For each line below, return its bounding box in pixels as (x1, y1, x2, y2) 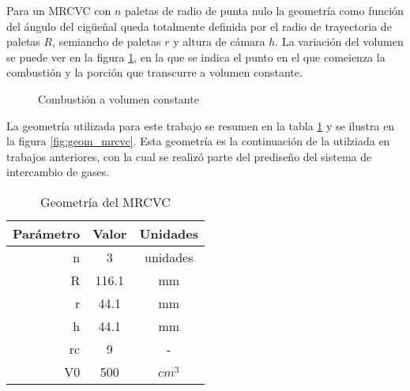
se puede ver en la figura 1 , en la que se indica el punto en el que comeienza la (6, 48, 386, 65)
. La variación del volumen (275, 33, 404, 50)
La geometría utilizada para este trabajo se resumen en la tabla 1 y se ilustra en (6, 117, 395, 133)
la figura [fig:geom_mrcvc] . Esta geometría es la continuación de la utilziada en (6, 133, 390, 149)
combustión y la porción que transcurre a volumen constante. (6, 64, 303, 81)
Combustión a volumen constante (38, 90, 199, 107)
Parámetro (13, 224, 81, 242)
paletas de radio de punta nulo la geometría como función (124, 2, 404, 18)
